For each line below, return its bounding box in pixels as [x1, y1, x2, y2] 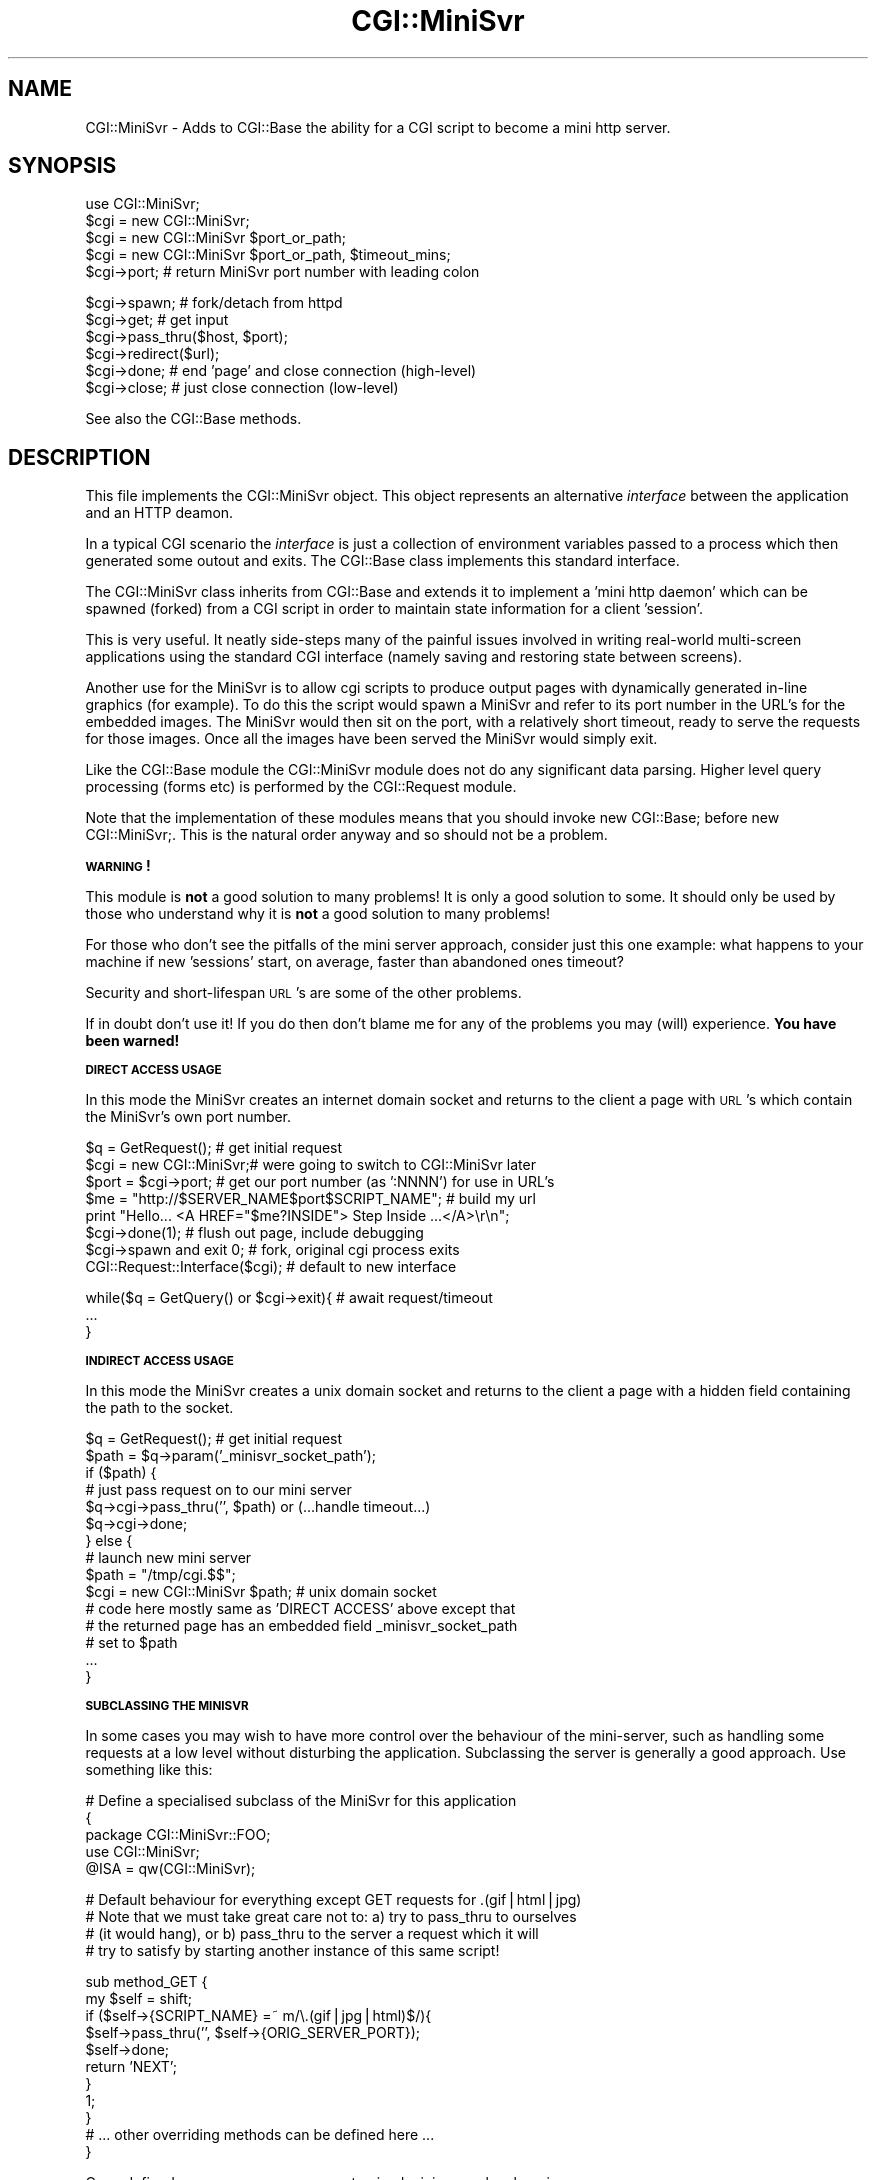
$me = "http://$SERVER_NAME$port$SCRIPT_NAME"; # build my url [85, 1190, 536, 1208]
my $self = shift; [85, 1990, 193, 2008]
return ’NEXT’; [85, 2058, 177, 2076]
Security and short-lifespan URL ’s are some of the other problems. [85, 984, 522, 1002]
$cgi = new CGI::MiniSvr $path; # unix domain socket [85, 1583, 437, 1601]
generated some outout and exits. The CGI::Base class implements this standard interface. [85, 552, 680, 570]
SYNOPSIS [8, 153, 117, 179]
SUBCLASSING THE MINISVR [85, 1699, 249, 1714]
